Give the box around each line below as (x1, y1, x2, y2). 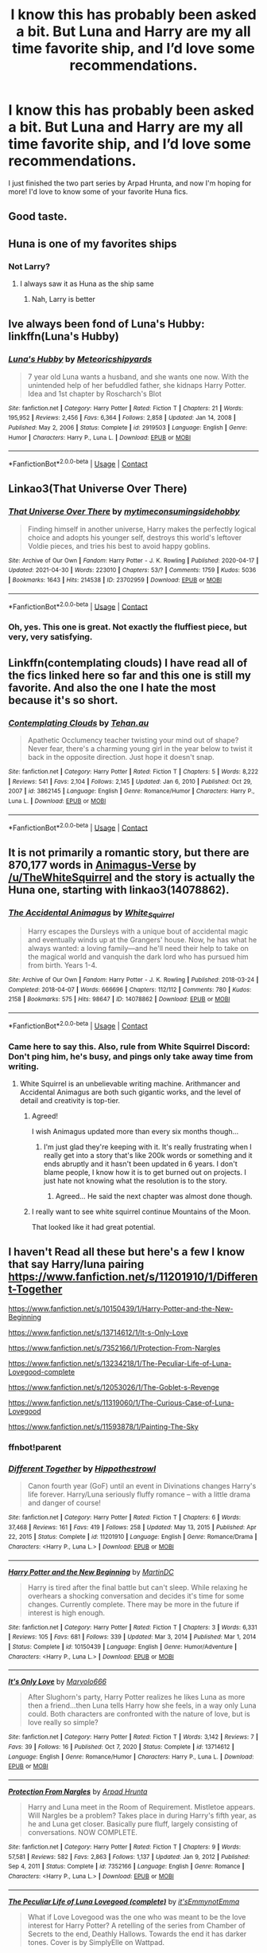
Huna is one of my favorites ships (8, 237, 177, 250)
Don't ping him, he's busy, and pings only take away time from (8, 1051, 253, 1062)
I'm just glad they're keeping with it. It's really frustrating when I (43, 1142, 252, 1152)
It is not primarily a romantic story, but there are (8, 846, 250, 859)
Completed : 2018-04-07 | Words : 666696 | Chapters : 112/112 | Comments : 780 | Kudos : (8, 985, 252, 993)
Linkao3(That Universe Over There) (8, 482, 188, 495)
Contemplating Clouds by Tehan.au (8, 717, 149, 728)
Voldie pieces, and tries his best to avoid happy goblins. (27, 541, 211, 550)
